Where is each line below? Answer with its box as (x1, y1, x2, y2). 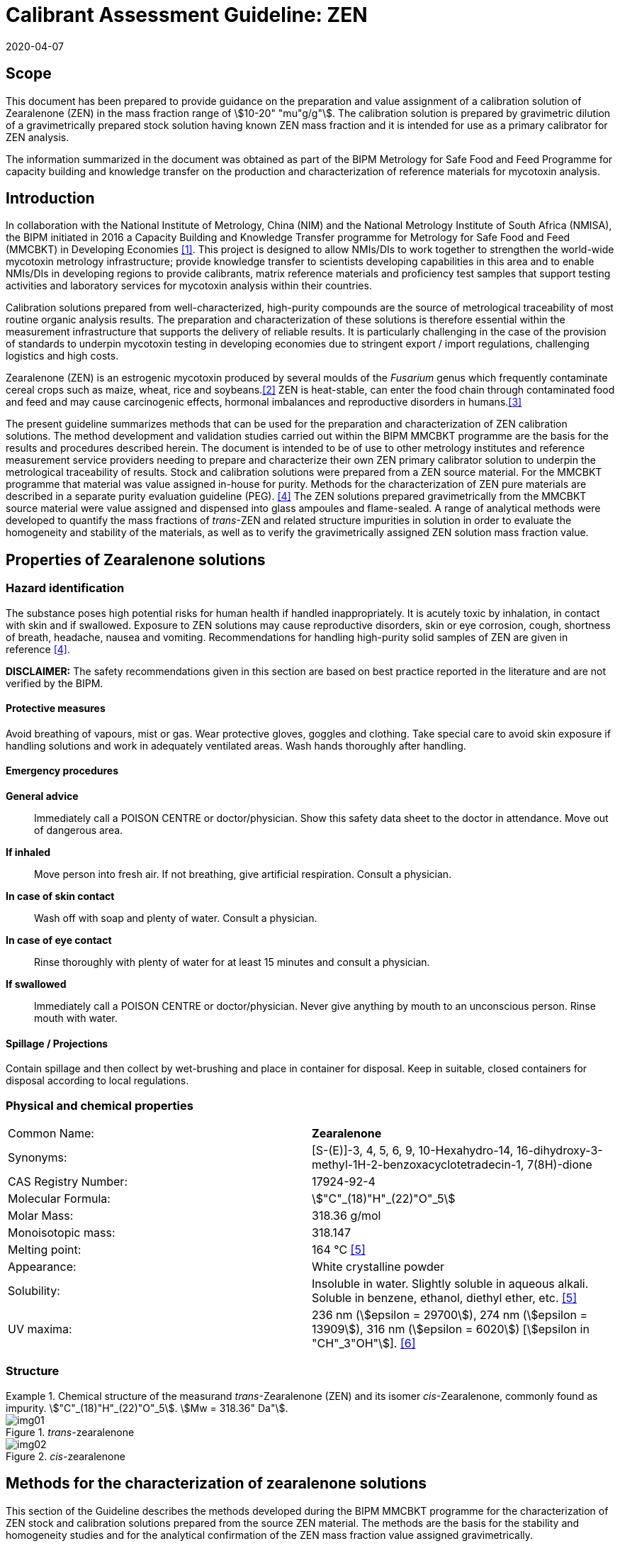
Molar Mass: (8, 1208, 74, 1223)
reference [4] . (6, 643, 71, 655)
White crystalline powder (312, 1259, 445, 1274)
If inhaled (6, 846, 51, 859)
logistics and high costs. (6, 350, 119, 362)
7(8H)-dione (526, 1157, 592, 1172)
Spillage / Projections (6, 1037, 108, 1050)
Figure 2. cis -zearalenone (6, 1450, 125, 1462)
